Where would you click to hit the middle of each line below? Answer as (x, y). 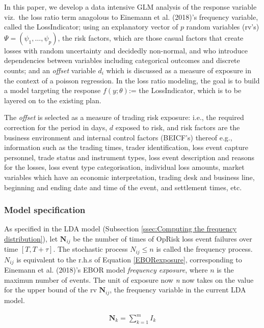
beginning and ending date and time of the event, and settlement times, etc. (123, 187)
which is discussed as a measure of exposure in (179, 70)
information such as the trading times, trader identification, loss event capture (126, 147)
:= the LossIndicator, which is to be (185, 90)
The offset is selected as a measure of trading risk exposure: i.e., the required (124, 117)
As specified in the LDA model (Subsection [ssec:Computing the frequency (121, 229)
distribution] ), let (31, 238)
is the (225, 270)
